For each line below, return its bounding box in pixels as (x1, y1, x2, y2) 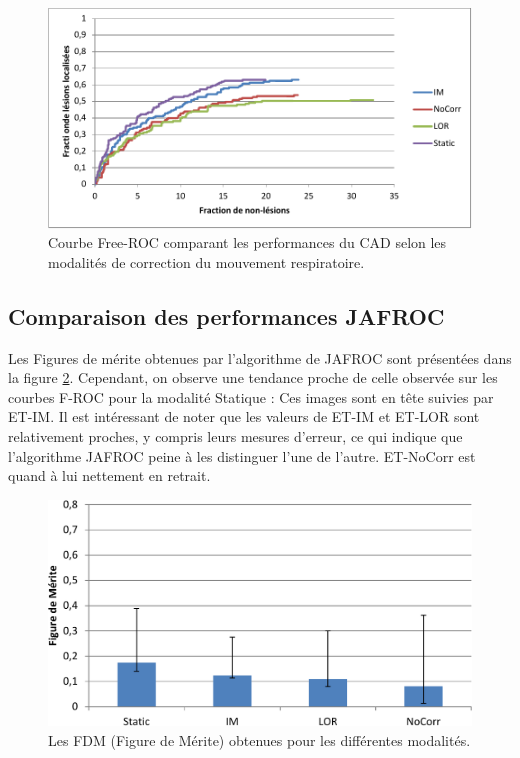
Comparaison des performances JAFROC (8, 300, 445, 331)
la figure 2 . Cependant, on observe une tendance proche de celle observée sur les (8, 367, 498, 388)
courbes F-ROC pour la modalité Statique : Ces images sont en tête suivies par (8, 386, 494, 407)
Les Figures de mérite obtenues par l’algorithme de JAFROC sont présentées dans (8, 347, 512, 368)
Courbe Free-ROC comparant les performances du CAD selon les (48, 232, 447, 253)
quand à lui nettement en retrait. (8, 465, 211, 486)
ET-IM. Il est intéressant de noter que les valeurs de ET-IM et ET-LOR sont (8, 406, 480, 427)
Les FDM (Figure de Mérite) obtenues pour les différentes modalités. (48, 729, 471, 750)
